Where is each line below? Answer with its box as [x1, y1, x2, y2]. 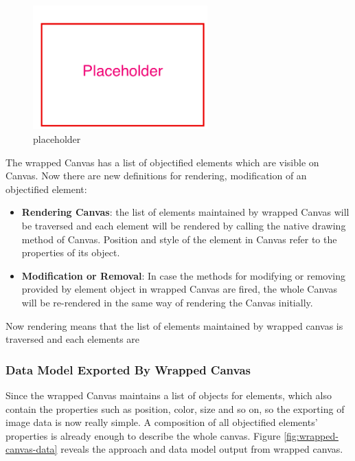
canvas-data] [5, 442, 58, 456]
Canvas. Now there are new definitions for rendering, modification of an [5, 168, 307, 183]
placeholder [33, 131, 81, 146]
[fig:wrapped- [284, 428, 339, 442]
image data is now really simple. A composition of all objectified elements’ [5, 415, 318, 429]
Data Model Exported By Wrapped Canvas [5, 361, 251, 378]
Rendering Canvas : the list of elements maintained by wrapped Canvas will [21, 205, 350, 219]
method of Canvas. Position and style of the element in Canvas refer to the [21, 232, 337, 246]
